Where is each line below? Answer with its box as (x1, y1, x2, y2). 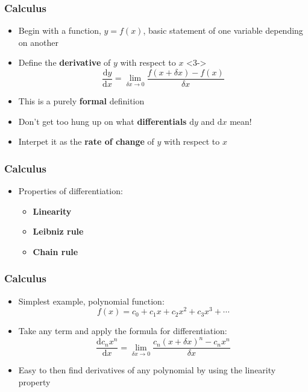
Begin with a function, (18, 24, 101, 37)
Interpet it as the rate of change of (18, 135, 154, 148)
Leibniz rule (33, 225, 84, 238)
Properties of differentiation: (18, 185, 123, 197)
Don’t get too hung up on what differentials (18, 115, 187, 127)
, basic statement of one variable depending (143, 24, 303, 37)
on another (18, 36, 58, 48)
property (18, 376, 51, 388)
